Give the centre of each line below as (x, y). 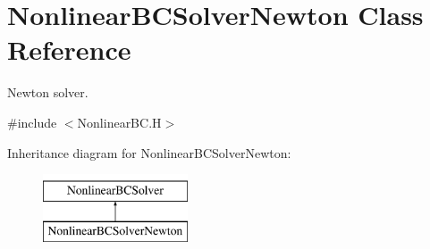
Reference (69, 50)
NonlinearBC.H (119, 122)
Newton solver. (48, 92)
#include (32, 122)
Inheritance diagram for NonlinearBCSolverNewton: (149, 152)
